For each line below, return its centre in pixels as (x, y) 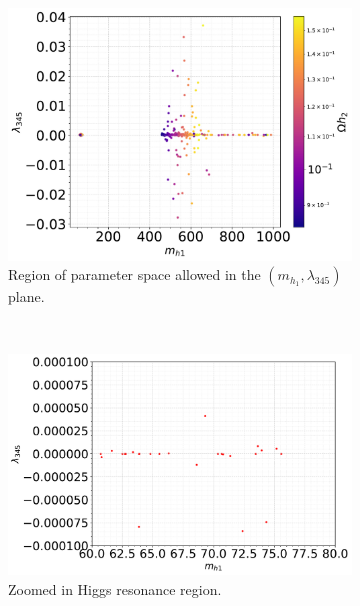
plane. (26, 296)
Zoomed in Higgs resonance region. (115, 588)
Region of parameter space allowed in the (134, 274)
